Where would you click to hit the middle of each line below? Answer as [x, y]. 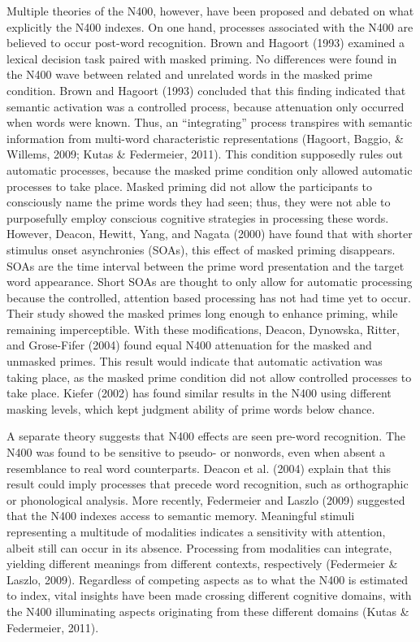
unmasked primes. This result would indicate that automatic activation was [195, 361]
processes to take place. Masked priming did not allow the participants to [190, 186]
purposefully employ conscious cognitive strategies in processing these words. [198, 217]
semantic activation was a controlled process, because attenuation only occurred [206, 106]
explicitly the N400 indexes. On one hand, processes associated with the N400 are [210, 26]
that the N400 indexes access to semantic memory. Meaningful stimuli [181, 516]
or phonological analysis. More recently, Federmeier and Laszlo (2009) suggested [206, 499]
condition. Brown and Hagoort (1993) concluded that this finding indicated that [206, 90]
